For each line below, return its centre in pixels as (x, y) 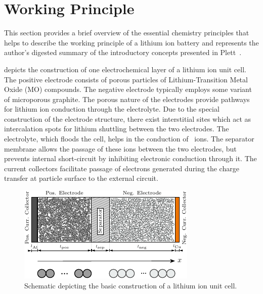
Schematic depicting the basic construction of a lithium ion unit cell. (131, 285)
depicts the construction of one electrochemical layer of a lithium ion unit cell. (125, 69)
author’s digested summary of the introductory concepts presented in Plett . (123, 52)
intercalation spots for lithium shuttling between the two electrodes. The (117, 129)
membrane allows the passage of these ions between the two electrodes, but (120, 148)
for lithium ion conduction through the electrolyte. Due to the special (112, 109)
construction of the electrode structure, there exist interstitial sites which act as (128, 118)
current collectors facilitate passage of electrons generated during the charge (122, 168)
